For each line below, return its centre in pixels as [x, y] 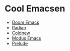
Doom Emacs [25, 22]
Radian [19, 27]
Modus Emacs [26, 38]
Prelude [20, 43]
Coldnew [21, 33]
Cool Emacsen [35, 9]
